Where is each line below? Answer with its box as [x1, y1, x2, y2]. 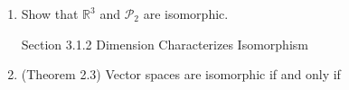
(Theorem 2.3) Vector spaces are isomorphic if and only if [21, 65, 341, 84]
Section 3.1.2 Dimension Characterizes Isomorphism [21, 34, 308, 53]
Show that [21, 4, 79, 22]
